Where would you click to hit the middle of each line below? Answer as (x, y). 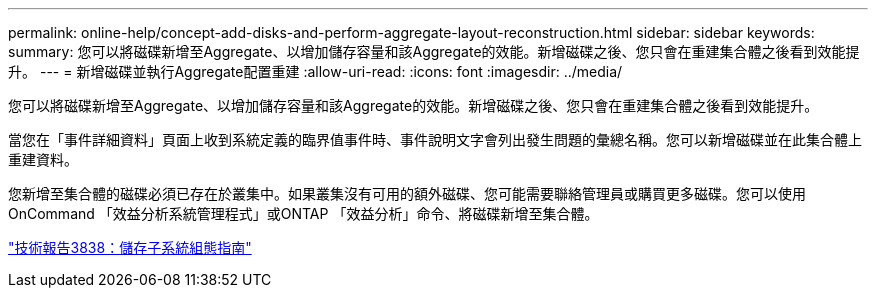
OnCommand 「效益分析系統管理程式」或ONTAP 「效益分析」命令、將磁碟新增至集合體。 (303, 213)
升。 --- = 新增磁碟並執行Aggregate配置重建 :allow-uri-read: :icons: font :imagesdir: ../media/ (315, 71)
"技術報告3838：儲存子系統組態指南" (130, 247)
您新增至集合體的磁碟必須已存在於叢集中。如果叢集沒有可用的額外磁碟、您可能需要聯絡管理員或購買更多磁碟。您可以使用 (407, 193)
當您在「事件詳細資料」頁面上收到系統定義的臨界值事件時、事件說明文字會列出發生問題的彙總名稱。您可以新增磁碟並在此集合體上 (435, 139)
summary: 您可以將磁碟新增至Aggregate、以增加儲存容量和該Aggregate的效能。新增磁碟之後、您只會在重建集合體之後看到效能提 (434, 51)
